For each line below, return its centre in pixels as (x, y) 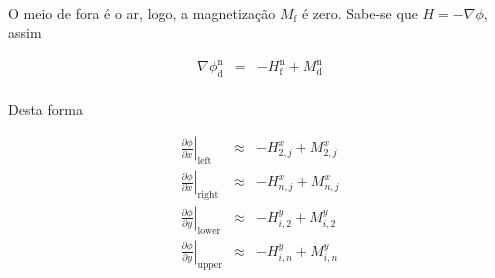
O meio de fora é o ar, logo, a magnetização (142, 12)
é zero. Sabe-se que (359, 12)
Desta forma (45, 108)
